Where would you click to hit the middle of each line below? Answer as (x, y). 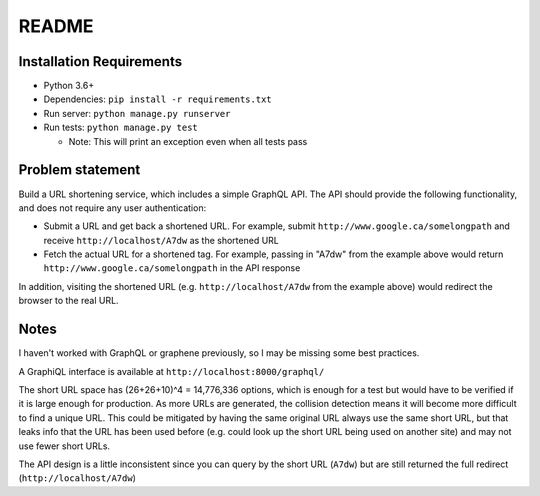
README (56, 26)
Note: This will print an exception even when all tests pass (188, 141)
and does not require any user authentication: (112, 207)
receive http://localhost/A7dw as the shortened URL (161, 240)
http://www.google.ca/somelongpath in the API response (172, 268)
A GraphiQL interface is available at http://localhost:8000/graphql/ (171, 371)
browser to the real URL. (68, 301)
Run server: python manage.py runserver (137, 113)
